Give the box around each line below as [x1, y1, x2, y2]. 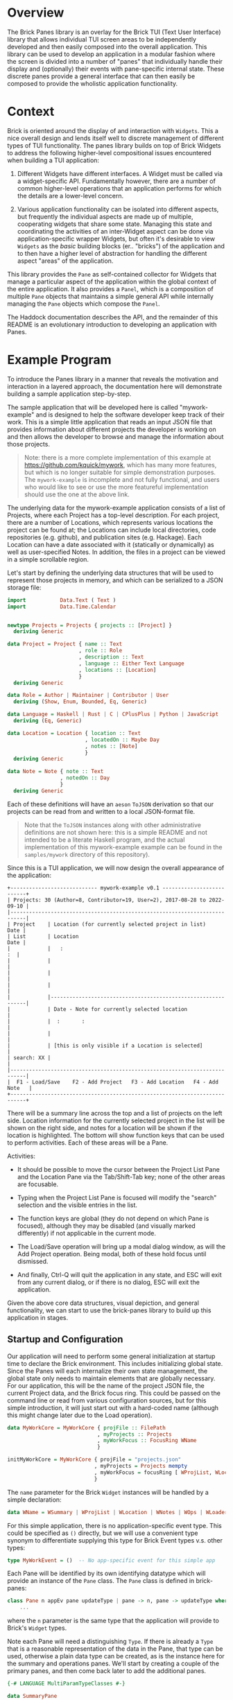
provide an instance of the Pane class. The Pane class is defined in [7, 1577, 195, 1585]
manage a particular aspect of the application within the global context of [7, 277, 217, 286]
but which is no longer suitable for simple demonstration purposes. [24, 468, 216, 476]
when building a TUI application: [7, 156, 99, 164]
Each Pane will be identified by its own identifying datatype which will [7, 1569, 206, 1578]
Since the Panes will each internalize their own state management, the [7, 1367, 208, 1375]
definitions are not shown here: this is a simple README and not [24, 828, 208, 836]
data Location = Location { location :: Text [7, 729, 141, 736]
